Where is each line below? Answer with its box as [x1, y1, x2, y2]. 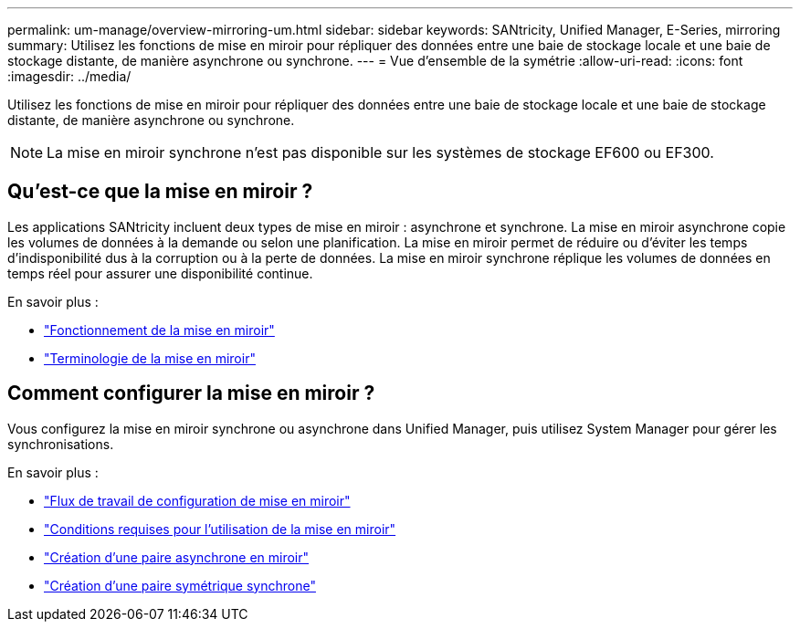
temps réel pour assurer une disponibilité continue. [7, 265, 313, 281]
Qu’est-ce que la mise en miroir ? [7, 180, 313, 204]
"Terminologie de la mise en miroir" [44, 350, 256, 366]
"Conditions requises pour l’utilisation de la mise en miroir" [44, 520, 396, 537]
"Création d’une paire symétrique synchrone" [44, 577, 316, 593]
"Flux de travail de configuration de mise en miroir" [44, 492, 351, 508]
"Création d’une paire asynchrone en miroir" [44, 549, 310, 565]
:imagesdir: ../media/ [7, 68, 132, 84]
